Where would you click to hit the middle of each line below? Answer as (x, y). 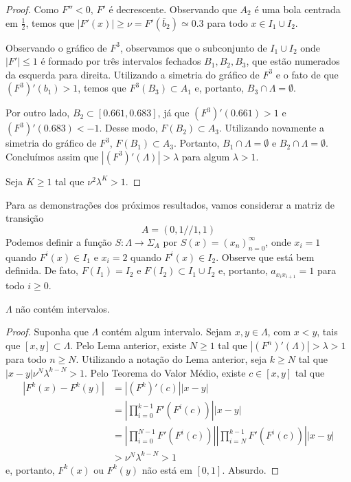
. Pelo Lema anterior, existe (128, 345)
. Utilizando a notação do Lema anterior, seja (171, 359)
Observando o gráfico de (56, 47)
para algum (206, 156)
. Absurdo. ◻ (251, 469)
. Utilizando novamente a (272, 128)
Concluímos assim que (52, 156)
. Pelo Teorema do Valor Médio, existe (165, 372)
